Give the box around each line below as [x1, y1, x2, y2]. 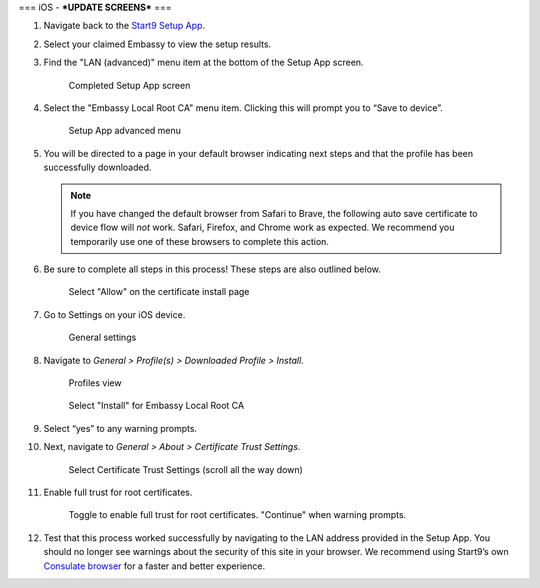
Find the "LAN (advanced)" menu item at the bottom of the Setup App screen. [43, 56, 364, 69]
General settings [68, 331, 137, 344]
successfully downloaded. [43, 161, 152, 174]
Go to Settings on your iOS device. [43, 308, 186, 320]
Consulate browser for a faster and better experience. [43, 560, 265, 572]
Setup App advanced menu [68, 125, 182, 137]
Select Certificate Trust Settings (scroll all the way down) [68, 463, 304, 475]
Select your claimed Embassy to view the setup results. [43, 38, 272, 50]
